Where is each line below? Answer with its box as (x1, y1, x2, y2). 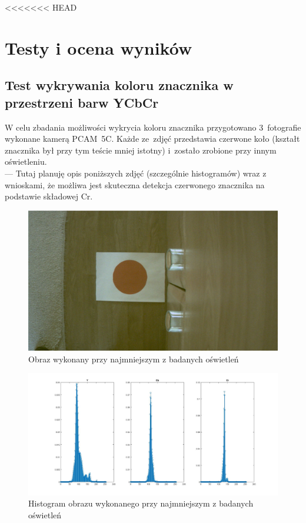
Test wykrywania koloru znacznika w (5, 76, 234, 94)
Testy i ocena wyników (5, 35, 192, 59)
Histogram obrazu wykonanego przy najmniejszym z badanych (28, 497, 254, 509)
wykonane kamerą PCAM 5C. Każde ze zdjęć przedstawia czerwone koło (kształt (5, 132, 300, 145)
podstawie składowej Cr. (5, 190, 93, 202)
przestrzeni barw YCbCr (5, 93, 159, 111)
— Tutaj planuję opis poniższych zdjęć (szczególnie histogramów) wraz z (5, 166, 267, 179)
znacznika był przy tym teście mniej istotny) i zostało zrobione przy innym (5, 144, 277, 156)
